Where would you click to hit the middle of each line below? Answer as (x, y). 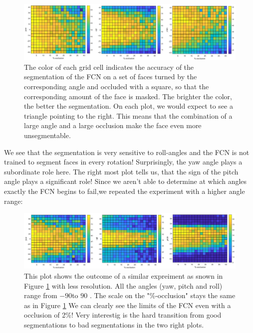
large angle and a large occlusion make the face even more (113, 125)
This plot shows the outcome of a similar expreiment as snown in (124, 275)
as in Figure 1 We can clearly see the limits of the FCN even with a (127, 305)
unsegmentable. (47, 135)
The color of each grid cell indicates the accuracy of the (109, 67)
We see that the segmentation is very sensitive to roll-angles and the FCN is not (127, 152)
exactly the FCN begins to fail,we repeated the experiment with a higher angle (125, 191)
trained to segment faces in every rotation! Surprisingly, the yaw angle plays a (123, 162)
